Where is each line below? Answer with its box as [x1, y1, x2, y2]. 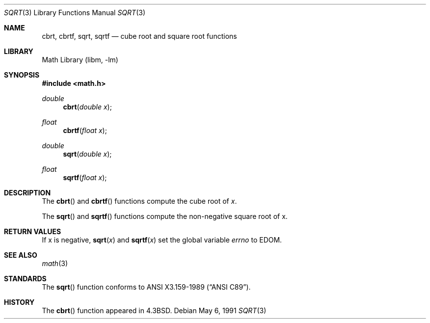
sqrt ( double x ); [63, 150, 112, 158]
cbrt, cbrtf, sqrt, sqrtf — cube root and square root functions [42, 32, 237, 40]
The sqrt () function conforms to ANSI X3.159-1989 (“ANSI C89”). [42, 283, 251, 291]
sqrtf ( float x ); [63, 173, 107, 182]
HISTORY [4, 298, 35, 306]
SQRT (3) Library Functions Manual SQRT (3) [4, 8, 145, 17]
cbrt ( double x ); [63, 103, 112, 111]
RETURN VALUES [4, 227, 61, 236]
